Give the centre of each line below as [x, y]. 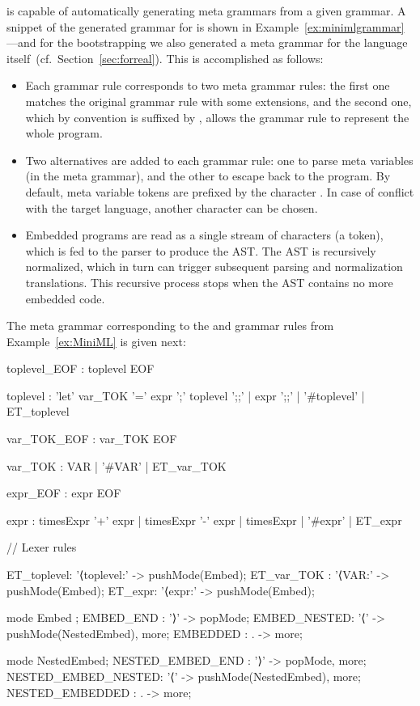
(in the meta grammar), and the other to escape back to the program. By [208, 176]
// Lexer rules [42, 547]
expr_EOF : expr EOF [64, 493]
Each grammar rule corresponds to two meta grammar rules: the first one [208, 85]
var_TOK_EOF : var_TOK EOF [92, 439]
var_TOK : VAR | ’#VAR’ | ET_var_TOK [117, 465]
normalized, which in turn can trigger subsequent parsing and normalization [214, 266]
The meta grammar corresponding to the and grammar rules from [170, 326]
